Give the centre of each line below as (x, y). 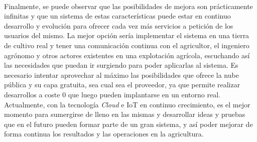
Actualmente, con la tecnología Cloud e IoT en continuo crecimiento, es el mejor (127, 104)
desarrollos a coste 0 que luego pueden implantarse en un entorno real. (112, 94)
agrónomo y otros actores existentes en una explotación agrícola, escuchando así (127, 55)
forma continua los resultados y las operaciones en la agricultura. (104, 134)
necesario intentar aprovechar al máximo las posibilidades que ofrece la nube (121, 75)
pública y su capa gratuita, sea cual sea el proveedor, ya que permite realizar (122, 85)
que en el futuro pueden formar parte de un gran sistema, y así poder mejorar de (128, 124)
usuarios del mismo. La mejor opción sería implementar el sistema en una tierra (127, 35)
